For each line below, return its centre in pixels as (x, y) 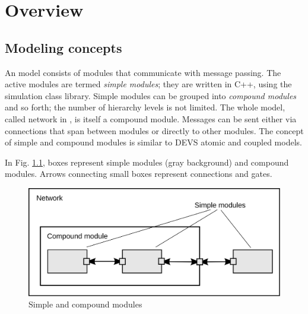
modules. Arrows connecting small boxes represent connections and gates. (139, 174)
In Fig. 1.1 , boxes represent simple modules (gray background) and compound (147, 162)
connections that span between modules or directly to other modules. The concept (154, 130)
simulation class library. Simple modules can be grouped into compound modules (151, 95)
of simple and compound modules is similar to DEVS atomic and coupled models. (153, 142)
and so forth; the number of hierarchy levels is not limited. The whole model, (145, 107)
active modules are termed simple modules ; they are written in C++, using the (148, 84)
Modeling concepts (63, 47)
